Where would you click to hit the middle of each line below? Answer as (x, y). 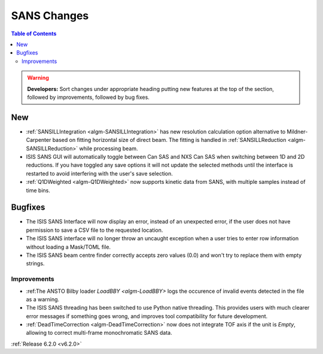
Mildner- (297, 131)
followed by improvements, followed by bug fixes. (88, 97)
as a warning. (43, 299)
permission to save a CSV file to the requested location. (95, 230)
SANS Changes (50, 16)
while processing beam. (108, 148)
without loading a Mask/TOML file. (68, 247)
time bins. (38, 190)
